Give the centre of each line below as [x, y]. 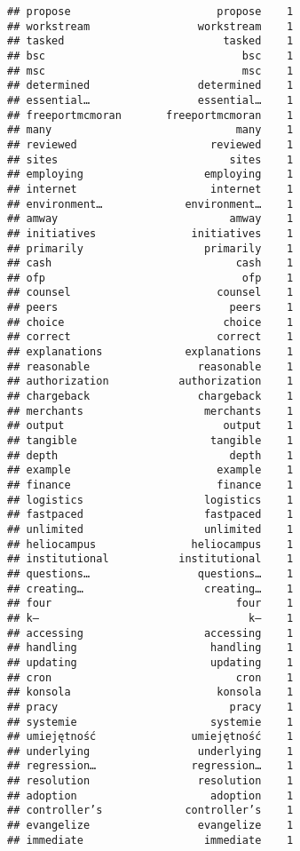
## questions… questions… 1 [150, 573]
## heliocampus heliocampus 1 [150, 544]
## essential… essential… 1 [150, 100]
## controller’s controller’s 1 [150, 811]
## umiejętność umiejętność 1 [150, 737]
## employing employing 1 [150, 175]
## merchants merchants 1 [150, 411]
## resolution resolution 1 [150, 781]
